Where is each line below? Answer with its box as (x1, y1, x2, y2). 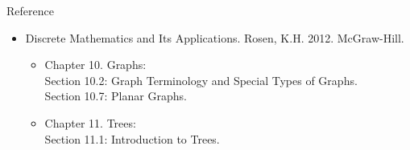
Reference (6, 2, 54, 18)
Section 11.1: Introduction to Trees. (44, 130, 220, 147)
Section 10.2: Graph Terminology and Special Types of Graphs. (44, 71, 358, 88)
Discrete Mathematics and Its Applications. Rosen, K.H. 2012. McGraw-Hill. (25, 29, 404, 46)
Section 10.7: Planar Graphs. (44, 87, 187, 104)
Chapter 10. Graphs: (44, 56, 147, 73)
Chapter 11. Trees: (44, 114, 136, 131)
